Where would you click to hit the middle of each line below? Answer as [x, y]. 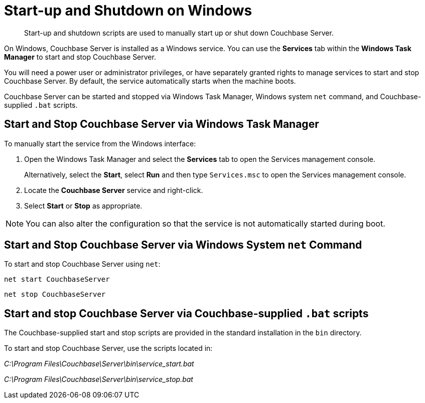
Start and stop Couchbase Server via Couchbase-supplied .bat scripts [186, 313]
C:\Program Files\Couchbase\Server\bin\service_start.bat [99, 364]
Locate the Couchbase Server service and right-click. [114, 190]
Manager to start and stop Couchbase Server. [80, 57]
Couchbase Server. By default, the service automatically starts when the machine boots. [150, 81]
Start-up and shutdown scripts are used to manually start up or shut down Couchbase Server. [179, 33]
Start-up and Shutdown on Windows [128, 11]
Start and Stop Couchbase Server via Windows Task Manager [162, 124]
